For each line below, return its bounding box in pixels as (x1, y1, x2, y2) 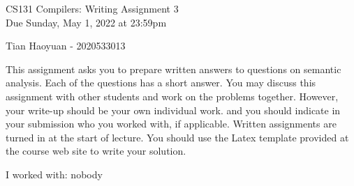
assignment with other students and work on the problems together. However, (6, 88, 339, 103)
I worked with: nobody (6, 166, 103, 181)
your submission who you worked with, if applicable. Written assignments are (6, 116, 337, 131)
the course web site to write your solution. (6, 144, 186, 158)
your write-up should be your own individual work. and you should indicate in (6, 102, 341, 117)
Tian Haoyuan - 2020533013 (6, 38, 126, 53)
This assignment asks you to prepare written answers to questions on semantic (6, 61, 341, 76)
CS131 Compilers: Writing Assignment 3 (6, 1, 179, 15)
